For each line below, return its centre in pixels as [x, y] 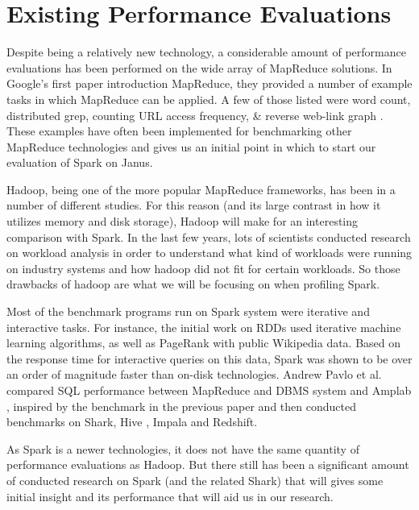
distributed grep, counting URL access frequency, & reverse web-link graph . [195, 115]
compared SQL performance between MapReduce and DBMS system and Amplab [209, 390]
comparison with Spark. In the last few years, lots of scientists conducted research [209, 236]
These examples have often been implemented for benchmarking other [179, 131]
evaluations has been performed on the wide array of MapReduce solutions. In [199, 67]
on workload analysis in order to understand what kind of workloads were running [209, 253]
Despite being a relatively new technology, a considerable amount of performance [206, 52]
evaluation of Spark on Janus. [80, 162]
